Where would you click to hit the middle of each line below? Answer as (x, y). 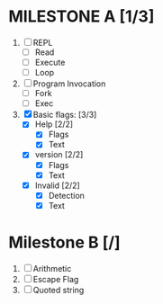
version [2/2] (59, 155)
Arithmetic (52, 268)
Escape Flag (56, 279)
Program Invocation (69, 84)
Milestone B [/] (64, 242)
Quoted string (59, 290)
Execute (50, 62)
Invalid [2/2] (57, 185)
